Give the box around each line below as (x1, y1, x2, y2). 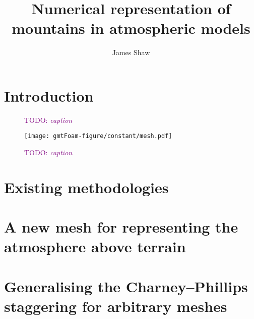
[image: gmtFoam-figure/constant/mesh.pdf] (24, 132, 172, 140)
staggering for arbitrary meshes (4, 296, 227, 316)
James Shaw (112, 47, 150, 58)
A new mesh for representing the (4, 216, 238, 237)
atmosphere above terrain (4, 236, 186, 257)
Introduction (4, 85, 94, 106)
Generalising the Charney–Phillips (4, 276, 248, 296)
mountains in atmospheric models (12, 18, 250, 38)
